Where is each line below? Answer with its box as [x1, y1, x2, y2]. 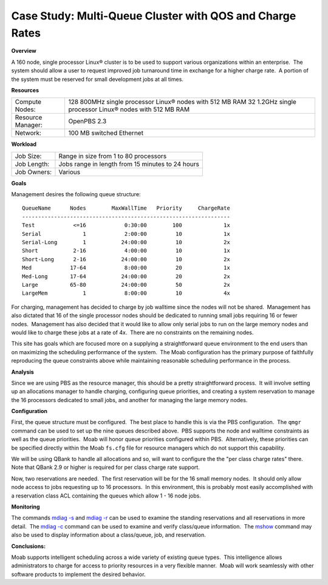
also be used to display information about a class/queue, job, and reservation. [11, 532, 207, 539]
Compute [15, 98, 42, 106]
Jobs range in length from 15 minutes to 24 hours [58, 160, 200, 168]
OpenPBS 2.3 [68, 117, 107, 126]
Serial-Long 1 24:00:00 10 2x [22, 239, 230, 246]
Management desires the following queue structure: [11, 191, 141, 198]
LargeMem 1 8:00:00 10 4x [22, 290, 230, 297]
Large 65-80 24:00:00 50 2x [22, 281, 230, 288]
